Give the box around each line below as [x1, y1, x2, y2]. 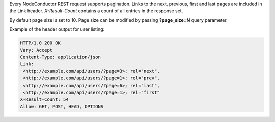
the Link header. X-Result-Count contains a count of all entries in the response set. [9, 8, 183, 14]
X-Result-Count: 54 [20, 97, 69, 102]
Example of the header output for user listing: [9, 26, 105, 32]
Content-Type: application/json [20, 54, 101, 60]
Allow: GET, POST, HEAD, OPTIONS [20, 104, 104, 109]
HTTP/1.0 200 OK [20, 40, 61, 46]
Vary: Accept [20, 47, 53, 53]
